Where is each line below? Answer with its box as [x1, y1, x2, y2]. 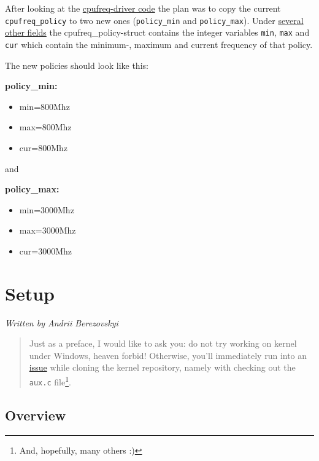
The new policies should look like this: [5, 58, 148, 71]
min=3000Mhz [19, 203, 74, 216]
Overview [5, 405, 66, 424]
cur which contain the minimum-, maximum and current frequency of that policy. [5, 37, 313, 50]
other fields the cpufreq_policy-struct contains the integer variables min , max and [5, 26, 310, 39]
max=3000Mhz [19, 224, 76, 237]
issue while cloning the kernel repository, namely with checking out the [29, 361, 296, 374]
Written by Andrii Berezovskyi [5, 316, 118, 329]
